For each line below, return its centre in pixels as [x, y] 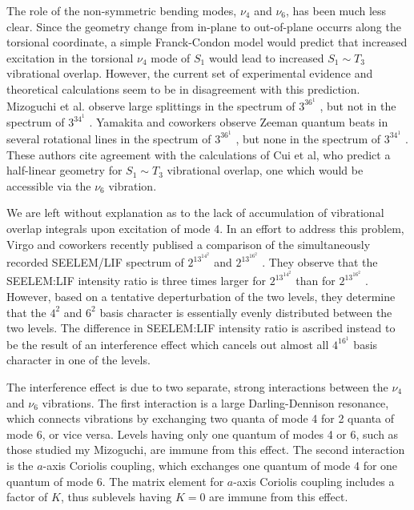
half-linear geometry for [64, 170]
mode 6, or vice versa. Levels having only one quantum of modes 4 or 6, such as [203, 434]
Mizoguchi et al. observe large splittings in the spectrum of [151, 105]
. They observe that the [320, 262]
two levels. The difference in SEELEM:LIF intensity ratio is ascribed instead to [201, 328]
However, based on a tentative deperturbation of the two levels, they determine [201, 296]
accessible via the [49, 185]
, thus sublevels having [116, 497]
